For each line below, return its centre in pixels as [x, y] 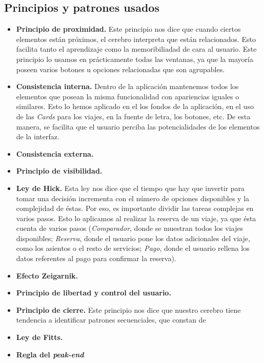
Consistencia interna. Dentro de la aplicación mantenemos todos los [127, 86]
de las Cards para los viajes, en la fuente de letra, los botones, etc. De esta [133, 116]
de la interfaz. [38, 136]
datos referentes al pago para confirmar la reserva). [96, 258]
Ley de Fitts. [39, 337]
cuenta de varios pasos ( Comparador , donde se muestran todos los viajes [129, 228]
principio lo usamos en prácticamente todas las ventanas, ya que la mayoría [135, 59]
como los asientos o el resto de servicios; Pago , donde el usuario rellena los [133, 248]
